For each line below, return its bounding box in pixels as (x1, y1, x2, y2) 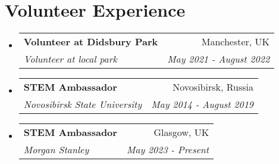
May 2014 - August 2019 (151, 97, 254, 112)
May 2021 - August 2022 (167, 52, 270, 66)
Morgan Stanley (23, 143, 89, 157)
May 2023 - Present (126, 143, 209, 157)
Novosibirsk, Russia (173, 80, 254, 94)
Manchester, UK (201, 35, 270, 49)
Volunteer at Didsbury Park (23, 35, 158, 49)
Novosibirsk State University (23, 97, 142, 112)
